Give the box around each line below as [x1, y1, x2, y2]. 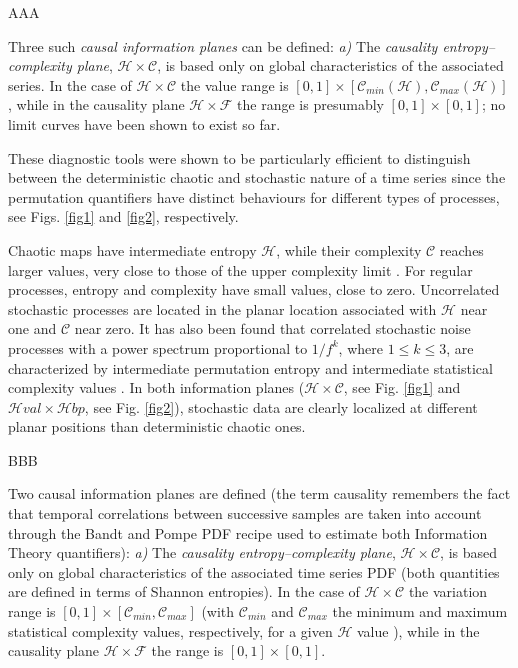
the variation [408, 581, 488, 602]
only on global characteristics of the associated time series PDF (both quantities [8, 561, 500, 582]
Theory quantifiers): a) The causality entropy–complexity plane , [8, 542, 396, 563]
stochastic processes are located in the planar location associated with [8, 298, 437, 319]
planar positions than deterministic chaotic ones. [8, 416, 306, 437]
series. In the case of [8, 74, 132, 95]
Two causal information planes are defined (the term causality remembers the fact [8, 483, 511, 504]
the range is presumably [237, 94, 384, 115]
